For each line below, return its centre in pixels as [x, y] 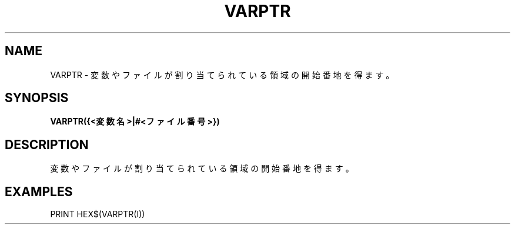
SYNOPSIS [37, 98]
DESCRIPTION [47, 144]
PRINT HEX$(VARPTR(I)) [98, 214]
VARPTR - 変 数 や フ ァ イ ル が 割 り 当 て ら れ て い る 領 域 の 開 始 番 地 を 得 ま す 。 [222, 75]
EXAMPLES [39, 191]
